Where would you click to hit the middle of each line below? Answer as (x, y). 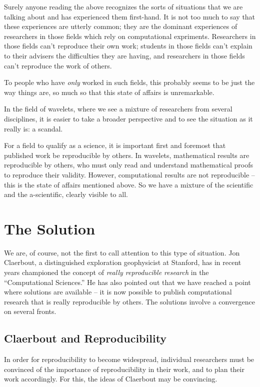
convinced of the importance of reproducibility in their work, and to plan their (124, 369)
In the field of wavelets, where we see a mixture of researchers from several (118, 109)
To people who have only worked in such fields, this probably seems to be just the (129, 82)
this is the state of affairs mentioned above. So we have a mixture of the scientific (129, 184)
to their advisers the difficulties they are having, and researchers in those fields (124, 55)
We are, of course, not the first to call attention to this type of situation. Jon (122, 252)
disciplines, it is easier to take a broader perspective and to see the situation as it (128, 118)
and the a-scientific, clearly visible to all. (66, 194)
